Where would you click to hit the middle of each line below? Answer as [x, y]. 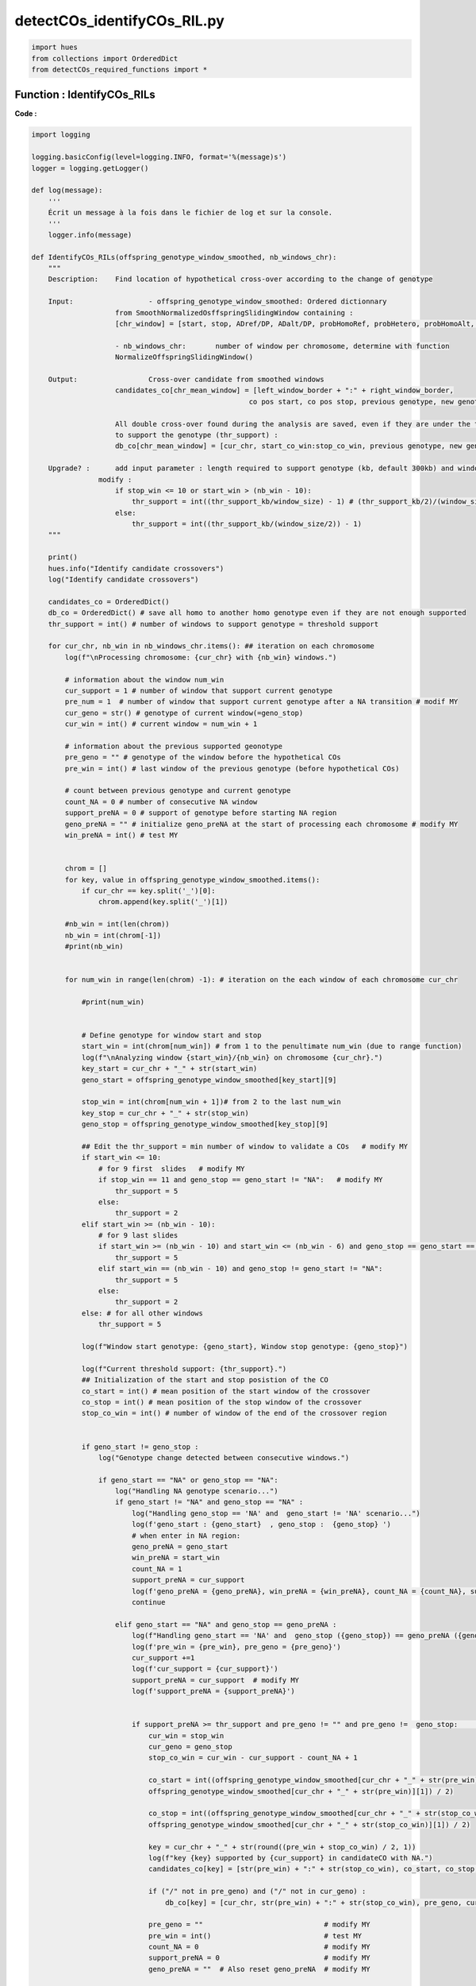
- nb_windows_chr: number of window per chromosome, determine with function [282, 346]
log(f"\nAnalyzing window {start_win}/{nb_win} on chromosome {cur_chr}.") [232, 1057]
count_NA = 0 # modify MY [259, 1947]
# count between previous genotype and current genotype [178, 791]
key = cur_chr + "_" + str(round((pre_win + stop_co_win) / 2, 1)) [282, 1847]
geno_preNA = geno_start [180, 1547]
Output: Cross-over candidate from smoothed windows [186, 379]
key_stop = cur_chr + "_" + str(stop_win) [165, 1113]
